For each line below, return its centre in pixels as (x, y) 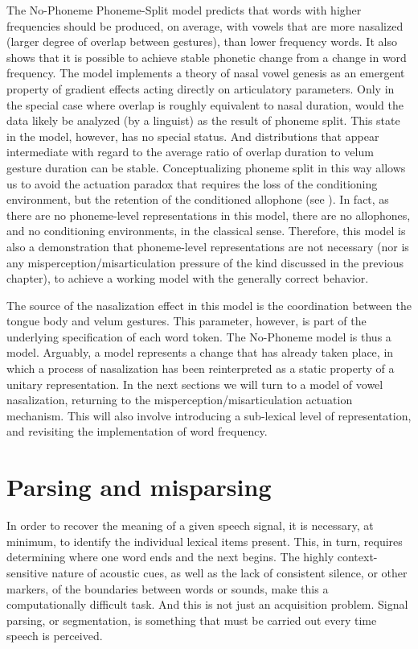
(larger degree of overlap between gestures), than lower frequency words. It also (202, 41)
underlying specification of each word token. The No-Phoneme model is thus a (199, 336)
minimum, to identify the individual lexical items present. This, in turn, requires (205, 541)
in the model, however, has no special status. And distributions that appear (193, 136)
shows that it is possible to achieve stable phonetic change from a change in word (207, 57)
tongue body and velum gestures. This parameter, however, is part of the (186, 321)
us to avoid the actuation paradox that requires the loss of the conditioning (192, 183)
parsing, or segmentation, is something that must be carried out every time (192, 620)
